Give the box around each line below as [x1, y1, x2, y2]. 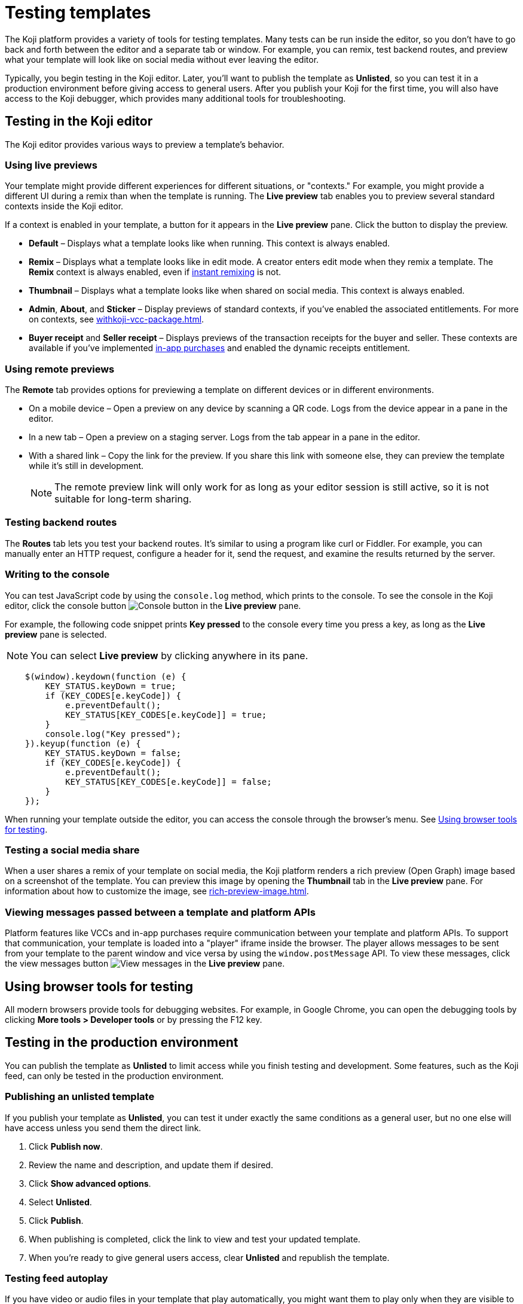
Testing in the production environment [5, 1035, 238, 1050]
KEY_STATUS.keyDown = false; [45, 748, 182, 758]
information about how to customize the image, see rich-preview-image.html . [5, 886, 309, 897]
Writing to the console [5, 568, 110, 581]
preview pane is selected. [5, 629, 107, 639]
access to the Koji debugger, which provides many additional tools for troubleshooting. [5, 93, 346, 103]
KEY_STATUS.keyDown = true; [45, 681, 176, 691]
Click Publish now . [29, 1141, 103, 1151]
